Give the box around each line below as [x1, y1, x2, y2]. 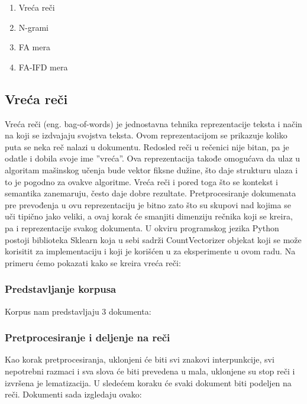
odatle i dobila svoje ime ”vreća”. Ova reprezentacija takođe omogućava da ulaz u [5, 152, 300, 164]
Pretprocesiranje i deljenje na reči [5, 330, 170, 345]
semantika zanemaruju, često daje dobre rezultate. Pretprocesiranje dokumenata [5, 187, 296, 199]
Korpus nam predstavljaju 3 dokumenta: [5, 305, 151, 317]
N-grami [18, 21, 49, 33]
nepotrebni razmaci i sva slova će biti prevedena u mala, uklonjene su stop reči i [5, 364, 295, 377]
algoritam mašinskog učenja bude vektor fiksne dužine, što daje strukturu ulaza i [5, 163, 298, 176]
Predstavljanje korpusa [5, 282, 117, 296]
